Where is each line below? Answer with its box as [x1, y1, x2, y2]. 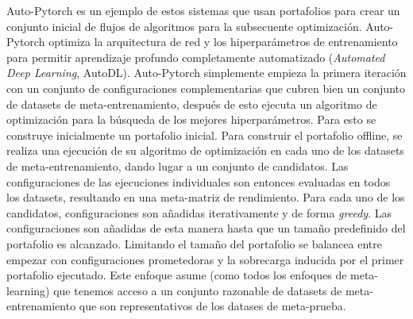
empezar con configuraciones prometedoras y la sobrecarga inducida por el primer [6, 251, 404, 267]
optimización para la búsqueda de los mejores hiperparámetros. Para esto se [6, 111, 376, 128]
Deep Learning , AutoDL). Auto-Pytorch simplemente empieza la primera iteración [6, 64, 407, 81]
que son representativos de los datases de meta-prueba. [79, 298, 346, 314]
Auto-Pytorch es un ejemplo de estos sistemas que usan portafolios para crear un [6, 2, 400, 18]
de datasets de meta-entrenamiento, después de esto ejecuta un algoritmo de [6, 95, 377, 112]
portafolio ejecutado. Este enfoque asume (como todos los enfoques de [6, 267, 347, 283]
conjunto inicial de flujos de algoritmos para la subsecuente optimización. [6, 17, 362, 34]
